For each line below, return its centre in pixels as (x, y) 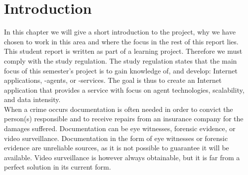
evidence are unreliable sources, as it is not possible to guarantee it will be (117, 148)
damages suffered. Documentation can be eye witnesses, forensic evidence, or (120, 128)
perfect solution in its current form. (58, 167)
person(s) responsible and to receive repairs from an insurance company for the (124, 119)
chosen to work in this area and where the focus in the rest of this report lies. (121, 41)
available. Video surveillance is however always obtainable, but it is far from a (122, 157)
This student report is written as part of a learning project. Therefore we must (123, 51)
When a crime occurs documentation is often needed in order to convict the (119, 109)
